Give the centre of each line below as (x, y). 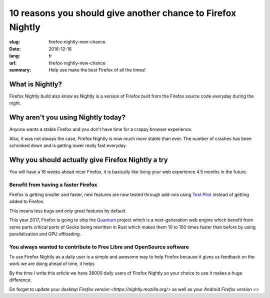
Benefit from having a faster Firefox (53, 184)
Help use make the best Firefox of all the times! (97, 69)
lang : (15, 56)
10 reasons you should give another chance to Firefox (123, 13)
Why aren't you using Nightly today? (67, 117)
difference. (20, 280)
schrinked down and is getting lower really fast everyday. (68, 145)
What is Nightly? (36, 84)
